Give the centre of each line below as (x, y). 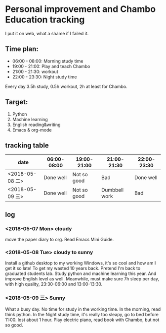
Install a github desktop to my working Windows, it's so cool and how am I (81, 263)
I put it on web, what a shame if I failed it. (47, 33)
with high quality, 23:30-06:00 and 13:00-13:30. (54, 284)
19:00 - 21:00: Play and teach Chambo (51, 66)
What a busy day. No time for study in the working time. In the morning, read (83, 309)
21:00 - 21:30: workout (35, 71)
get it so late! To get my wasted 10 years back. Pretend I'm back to (73, 268)
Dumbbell (112, 190)
